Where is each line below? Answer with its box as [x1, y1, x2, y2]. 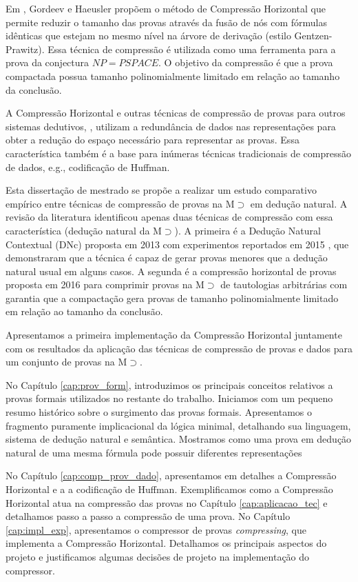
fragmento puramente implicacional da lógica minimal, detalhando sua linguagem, [6, 418, 351, 432]
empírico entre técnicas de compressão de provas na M [6, 196, 235, 210]
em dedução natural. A [250, 196, 348, 210]
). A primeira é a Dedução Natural [174, 223, 321, 237]
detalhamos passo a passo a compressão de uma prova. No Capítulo [6, 509, 291, 523]
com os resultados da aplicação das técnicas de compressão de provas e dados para [6, 341, 352, 355]
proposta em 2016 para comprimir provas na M [6, 277, 204, 292]
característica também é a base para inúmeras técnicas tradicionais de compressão [6, 145, 351, 160]
